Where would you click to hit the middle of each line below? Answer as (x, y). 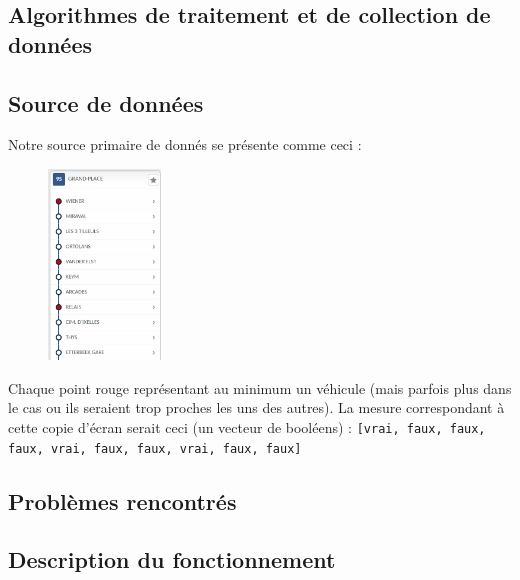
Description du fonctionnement (172, 559)
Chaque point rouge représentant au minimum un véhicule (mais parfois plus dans (260, 387)
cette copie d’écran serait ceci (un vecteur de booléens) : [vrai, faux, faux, (247, 426)
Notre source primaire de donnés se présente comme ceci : (185, 144)
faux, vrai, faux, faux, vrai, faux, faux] (155, 448)
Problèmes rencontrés (122, 500)
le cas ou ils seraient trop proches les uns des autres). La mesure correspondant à (256, 407)
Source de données (106, 102)
